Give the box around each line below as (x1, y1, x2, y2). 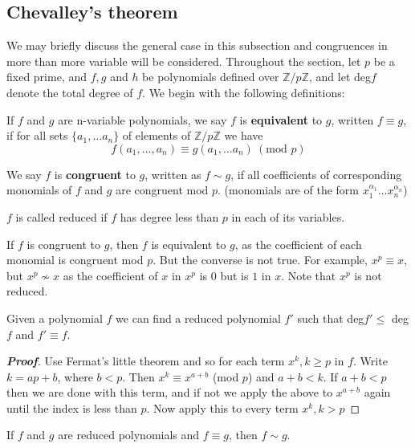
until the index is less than (6, 399, 137, 416)
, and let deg (308, 68, 371, 85)
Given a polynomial (6, 309, 103, 326)
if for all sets (6, 127, 68, 144)
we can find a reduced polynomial (116, 309, 281, 326)
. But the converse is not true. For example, (153, 251, 368, 268)
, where (57, 368, 93, 385)
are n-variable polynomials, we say (58, 111, 227, 128)
